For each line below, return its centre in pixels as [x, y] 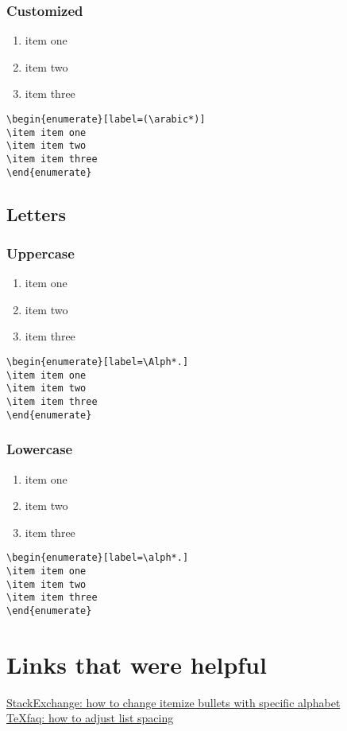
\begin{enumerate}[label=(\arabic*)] [106, 119]
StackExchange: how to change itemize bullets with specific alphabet [173, 702]
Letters [36, 214]
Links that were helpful [137, 664]
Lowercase [40, 449]
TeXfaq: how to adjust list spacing [90, 718]
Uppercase [40, 253]
